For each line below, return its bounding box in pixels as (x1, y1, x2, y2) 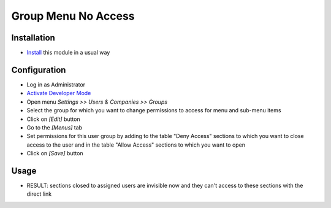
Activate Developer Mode (26, 90, 91, 97)
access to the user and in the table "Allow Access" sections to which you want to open (26, 141, 245, 148)
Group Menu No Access (11, 9, 135, 23)
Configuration (11, 64, 66, 75)
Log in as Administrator (26, 80, 86, 88)
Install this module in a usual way (26, 49, 110, 56)
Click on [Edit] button (26, 115, 80, 123)
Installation (11, 33, 55, 43)
